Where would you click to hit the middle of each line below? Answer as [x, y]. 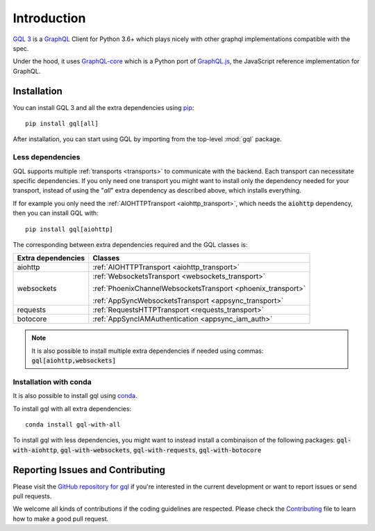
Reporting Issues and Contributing [89, 470]
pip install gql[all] [62, 124]
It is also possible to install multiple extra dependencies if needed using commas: [148, 351]
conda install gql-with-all [73, 424]
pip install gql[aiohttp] [69, 229]
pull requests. [32, 496]
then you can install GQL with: [56, 213]
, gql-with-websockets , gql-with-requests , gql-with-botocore [159, 450]
